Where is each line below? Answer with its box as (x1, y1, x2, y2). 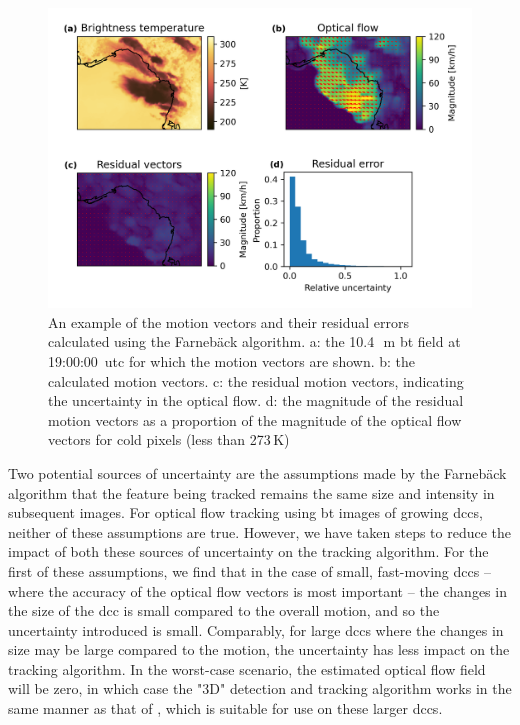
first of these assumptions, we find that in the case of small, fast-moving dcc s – (8, 560, 491, 581)
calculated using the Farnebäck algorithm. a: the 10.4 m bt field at (48, 331, 461, 352)
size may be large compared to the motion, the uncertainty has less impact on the (8, 639, 510, 660)
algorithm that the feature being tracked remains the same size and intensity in (8, 482, 495, 503)
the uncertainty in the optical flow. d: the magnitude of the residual (48, 390, 464, 411)
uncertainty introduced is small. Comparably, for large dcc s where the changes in (8, 619, 504, 640)
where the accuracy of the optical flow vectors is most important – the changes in (8, 580, 507, 601)
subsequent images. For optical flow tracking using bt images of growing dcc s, (8, 502, 483, 523)
